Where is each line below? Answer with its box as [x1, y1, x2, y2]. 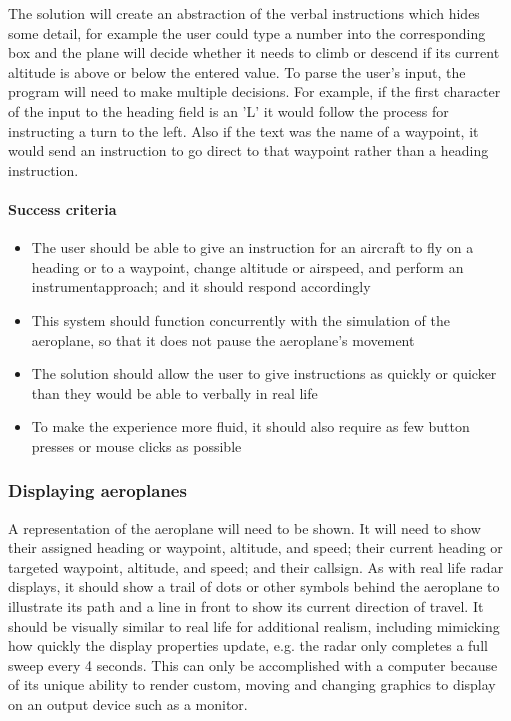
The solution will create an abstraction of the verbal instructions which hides [8, 3, 480, 23]
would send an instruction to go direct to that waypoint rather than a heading [8, 140, 489, 161]
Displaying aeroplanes [8, 478, 187, 503]
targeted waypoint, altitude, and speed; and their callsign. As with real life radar [8, 556, 504, 577]
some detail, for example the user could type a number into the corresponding [8, 22, 486, 43]
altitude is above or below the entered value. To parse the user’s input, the [8, 61, 466, 82]
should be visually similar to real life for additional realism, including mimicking [8, 615, 500, 636]
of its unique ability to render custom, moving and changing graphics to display [8, 674, 496, 695]
